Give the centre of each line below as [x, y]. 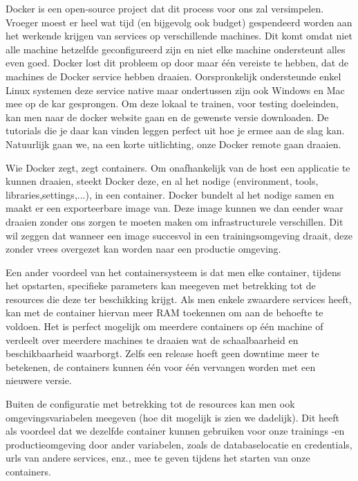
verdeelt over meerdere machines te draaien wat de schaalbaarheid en [152, 339]
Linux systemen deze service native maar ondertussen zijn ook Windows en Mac [175, 90]
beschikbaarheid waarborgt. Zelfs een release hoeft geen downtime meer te [162, 353]
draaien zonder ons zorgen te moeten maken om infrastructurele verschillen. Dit [175, 221]
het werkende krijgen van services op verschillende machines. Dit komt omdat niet [179, 36]
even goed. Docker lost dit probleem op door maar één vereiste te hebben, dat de [177, 63]
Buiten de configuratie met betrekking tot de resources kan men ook [150, 404]
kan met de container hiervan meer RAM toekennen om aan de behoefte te [164, 312]
